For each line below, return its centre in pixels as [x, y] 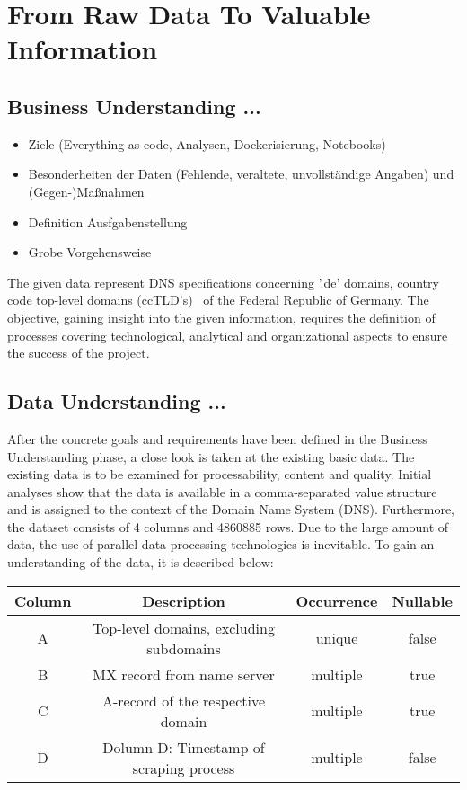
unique [337, 638]
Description [184, 600]
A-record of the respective [184, 700]
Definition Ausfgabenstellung [108, 222]
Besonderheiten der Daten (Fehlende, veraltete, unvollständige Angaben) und [241, 174]
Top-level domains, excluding [184, 627]
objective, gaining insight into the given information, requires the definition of [221, 317]
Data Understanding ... [117, 401]
